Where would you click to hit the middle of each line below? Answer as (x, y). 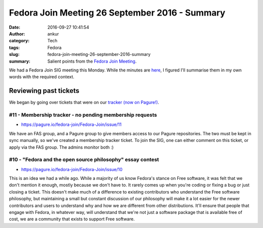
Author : (17, 34)
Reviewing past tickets (44, 91)
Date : (15, 27)
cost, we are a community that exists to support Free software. (72, 219)
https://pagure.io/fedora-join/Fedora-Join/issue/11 (71, 124)
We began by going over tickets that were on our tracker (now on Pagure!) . (84, 103)
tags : (14, 47)
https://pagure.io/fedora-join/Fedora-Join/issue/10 (72, 169)
